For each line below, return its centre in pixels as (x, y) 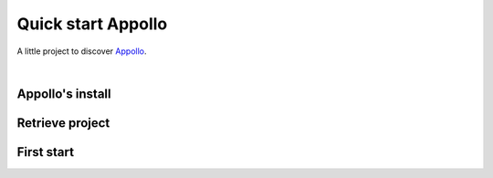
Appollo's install (64, 94)
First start (46, 152)
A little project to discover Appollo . (82, 51)
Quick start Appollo (92, 24)
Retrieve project (63, 123)
